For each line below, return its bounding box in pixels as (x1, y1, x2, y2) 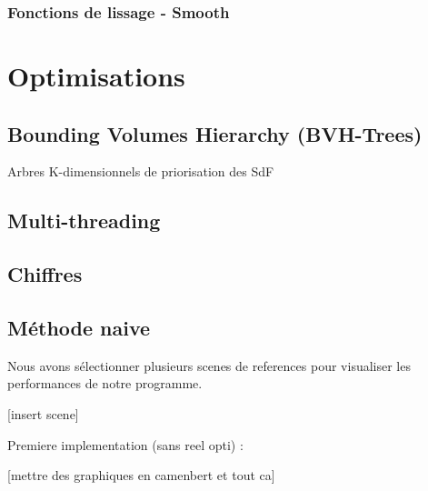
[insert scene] (7, 404, 79, 423)
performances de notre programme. (7, 374, 203, 393)
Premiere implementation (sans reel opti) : (7, 435, 244, 454)
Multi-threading (7, 206, 161, 235)
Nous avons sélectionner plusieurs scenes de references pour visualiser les (7, 356, 411, 375)
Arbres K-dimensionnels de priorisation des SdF (7, 162, 274, 181)
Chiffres (7, 260, 83, 288)
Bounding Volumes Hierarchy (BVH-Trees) (7, 119, 423, 147)
